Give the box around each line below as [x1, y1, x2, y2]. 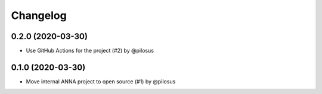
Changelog [11, 9, 67, 22]
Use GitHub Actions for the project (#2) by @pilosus [26, 47, 154, 54]
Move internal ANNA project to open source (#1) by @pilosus [26, 77, 176, 85]
